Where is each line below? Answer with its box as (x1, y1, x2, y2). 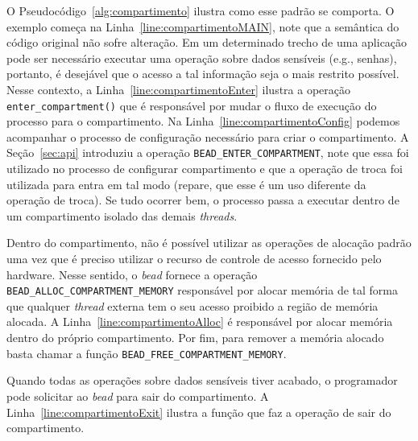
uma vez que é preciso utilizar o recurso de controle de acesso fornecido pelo (6, 250, 382, 267)
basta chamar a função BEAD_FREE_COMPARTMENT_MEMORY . (6, 344, 287, 361)
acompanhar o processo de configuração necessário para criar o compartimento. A (6, 128, 409, 145)
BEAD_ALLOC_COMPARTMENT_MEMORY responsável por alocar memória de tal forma (6, 282, 398, 299)
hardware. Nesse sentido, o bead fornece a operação (6, 266, 258, 282)
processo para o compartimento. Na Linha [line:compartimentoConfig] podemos (6, 113, 400, 130)
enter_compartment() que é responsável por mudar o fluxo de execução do (6, 97, 377, 113)
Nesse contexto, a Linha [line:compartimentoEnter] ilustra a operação (6, 80, 351, 97)
